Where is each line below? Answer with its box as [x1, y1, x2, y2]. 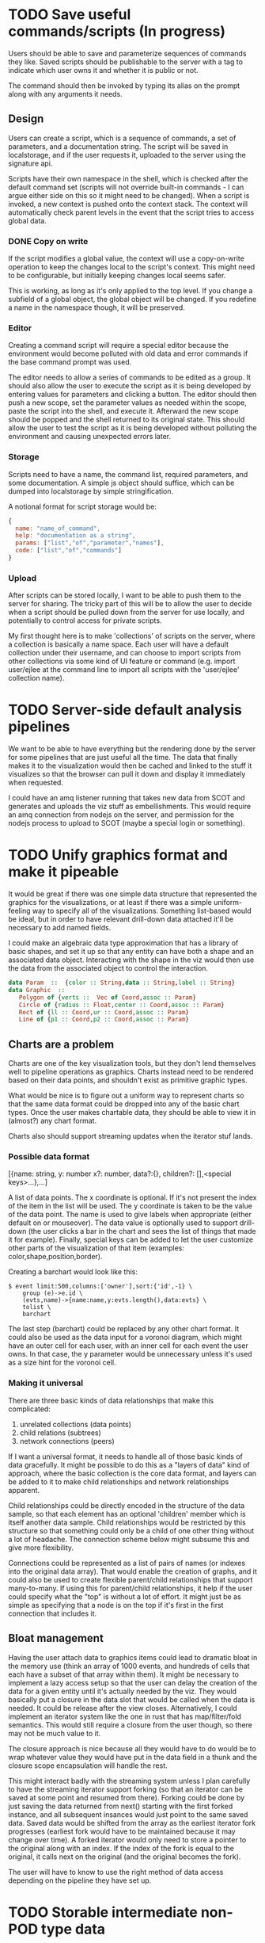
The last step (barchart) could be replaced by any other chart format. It [8, 1324, 240, 1334]
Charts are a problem [8, 1037, 115, 1051]
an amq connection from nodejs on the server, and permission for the [8, 810, 235, 819]
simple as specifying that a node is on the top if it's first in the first [8, 1600, 224, 1609]
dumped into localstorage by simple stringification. [8, 486, 174, 496]
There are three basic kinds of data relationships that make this [8, 1395, 214, 1405]
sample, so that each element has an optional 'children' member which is [8, 1509, 247, 1518]
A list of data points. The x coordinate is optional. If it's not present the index [8, 1193, 257, 1202]
